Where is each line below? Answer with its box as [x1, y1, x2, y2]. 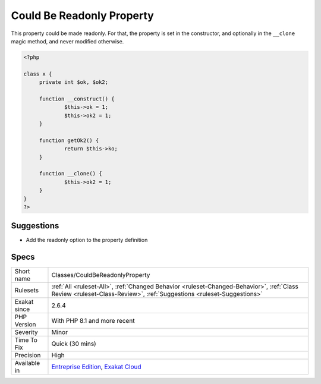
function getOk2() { [39, 137, 99, 144]
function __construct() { [39, 95, 115, 102]
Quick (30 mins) [51, 339, 96, 348]
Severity [14, 328, 38, 336]
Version [14, 320, 36, 329]
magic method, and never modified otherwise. [11, 37, 124, 45]
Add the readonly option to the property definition [26, 237, 148, 244]
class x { [23, 70, 52, 77]
